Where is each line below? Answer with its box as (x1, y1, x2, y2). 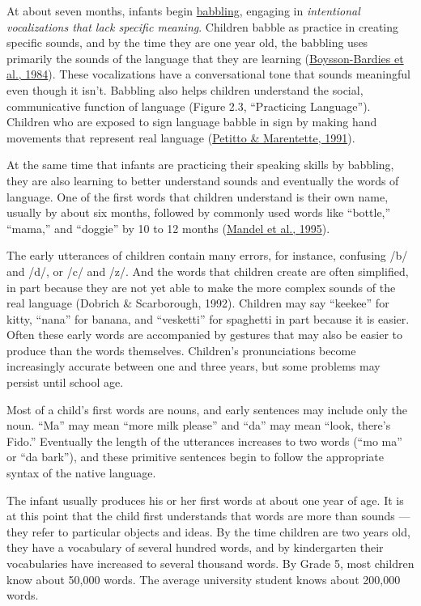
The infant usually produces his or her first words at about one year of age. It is (6, 491, 404, 508)
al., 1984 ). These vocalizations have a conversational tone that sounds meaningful (6, 66, 410, 83)
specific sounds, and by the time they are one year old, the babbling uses (6, 34, 368, 51)
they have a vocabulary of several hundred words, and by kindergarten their (6, 539, 384, 556)
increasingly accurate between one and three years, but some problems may (6, 358, 381, 375)
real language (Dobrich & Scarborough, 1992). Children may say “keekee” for (6, 295, 389, 311)
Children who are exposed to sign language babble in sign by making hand (6, 113, 377, 130)
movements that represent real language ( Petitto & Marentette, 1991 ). (6, 129, 355, 146)
